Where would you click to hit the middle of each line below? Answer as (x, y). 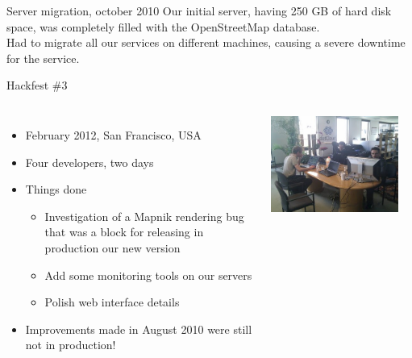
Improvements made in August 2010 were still (139, 329)
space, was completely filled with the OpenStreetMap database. (163, 26)
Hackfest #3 (37, 85)
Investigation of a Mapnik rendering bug (144, 216)
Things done (56, 189)
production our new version (112, 247)
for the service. (43, 58)
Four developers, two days (89, 162)
